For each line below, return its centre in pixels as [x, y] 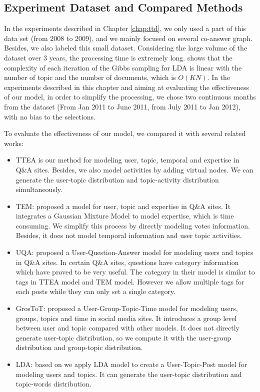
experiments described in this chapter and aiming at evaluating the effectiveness [127, 87]
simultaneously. [39, 189]
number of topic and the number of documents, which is [90, 77]
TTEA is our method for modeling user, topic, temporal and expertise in [127, 160]
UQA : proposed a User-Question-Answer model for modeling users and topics [134, 252]
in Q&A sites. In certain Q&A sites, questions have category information [127, 262]
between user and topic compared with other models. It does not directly [127, 328]
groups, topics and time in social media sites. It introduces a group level [126, 318]
